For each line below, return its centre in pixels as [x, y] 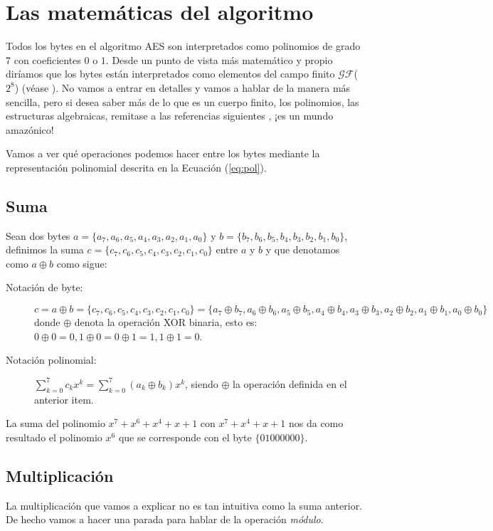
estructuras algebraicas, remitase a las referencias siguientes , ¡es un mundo [170, 116]
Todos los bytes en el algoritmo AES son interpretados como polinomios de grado [183, 46]
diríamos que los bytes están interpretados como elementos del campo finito [170, 74]
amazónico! [30, 129]
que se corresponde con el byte [185, 437]
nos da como [316, 423]
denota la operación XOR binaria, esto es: [166, 322]
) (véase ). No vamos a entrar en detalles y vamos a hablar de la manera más [182, 87]
